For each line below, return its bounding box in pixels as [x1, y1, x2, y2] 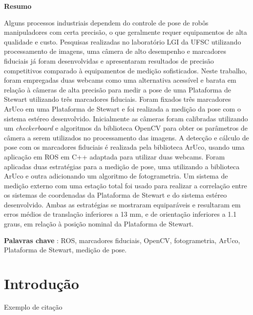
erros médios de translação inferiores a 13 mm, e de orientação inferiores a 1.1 [4, 209, 237, 219]
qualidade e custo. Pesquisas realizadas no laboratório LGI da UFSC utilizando [4, 36, 241, 46]
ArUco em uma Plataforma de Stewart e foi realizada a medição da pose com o [4, 103, 241, 113]
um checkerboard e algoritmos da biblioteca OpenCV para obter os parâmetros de [4, 123, 248, 133]
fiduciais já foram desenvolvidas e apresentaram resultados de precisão [4, 55, 214, 66]
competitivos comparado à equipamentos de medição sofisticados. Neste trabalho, [4, 65, 247, 75]
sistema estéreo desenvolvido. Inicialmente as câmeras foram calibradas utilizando [4, 113, 248, 123]
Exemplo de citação [4, 301, 63, 312]
